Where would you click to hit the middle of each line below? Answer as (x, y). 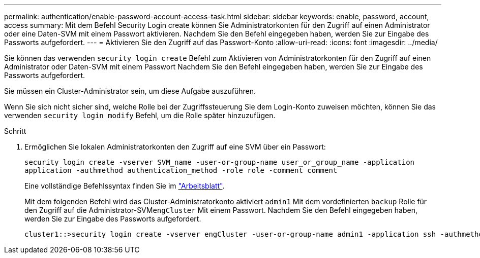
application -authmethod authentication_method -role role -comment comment (181, 170)
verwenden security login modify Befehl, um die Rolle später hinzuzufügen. (140, 115)
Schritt (15, 131)
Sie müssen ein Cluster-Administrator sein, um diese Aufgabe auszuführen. (130, 91)
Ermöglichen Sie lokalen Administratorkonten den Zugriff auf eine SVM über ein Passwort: (175, 147)
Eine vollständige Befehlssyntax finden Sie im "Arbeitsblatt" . (125, 186)
